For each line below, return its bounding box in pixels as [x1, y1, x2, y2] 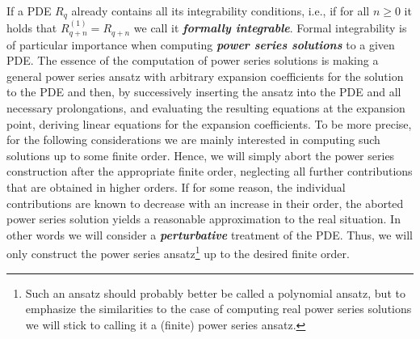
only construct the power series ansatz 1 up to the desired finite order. [6, 243, 350, 262]
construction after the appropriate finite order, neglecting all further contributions [6, 163, 413, 180]
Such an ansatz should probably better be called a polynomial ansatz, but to [25, 284, 405, 301]
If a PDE [6, 2, 52, 19]
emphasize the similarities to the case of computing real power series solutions [25, 300, 412, 317]
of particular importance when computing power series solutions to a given [6, 36, 395, 53]
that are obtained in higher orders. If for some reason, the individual [6, 179, 346, 196]
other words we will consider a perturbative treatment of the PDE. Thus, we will [6, 226, 413, 243]
